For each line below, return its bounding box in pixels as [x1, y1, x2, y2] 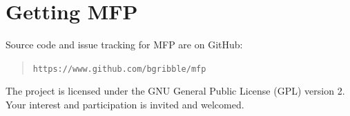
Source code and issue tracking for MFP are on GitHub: [6, 37, 243, 52]
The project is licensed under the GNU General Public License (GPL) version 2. [6, 84, 345, 98]
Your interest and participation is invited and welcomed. [6, 97, 244, 111]
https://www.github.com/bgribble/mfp [32, 64, 206, 74]
